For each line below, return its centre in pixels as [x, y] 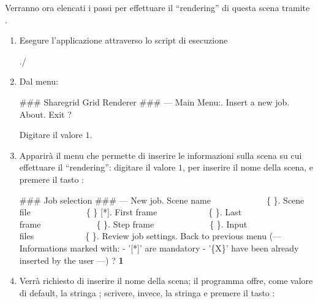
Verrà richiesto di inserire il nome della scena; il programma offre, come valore [166, 281]
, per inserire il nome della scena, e [248, 167]
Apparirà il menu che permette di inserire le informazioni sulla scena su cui [161, 155]
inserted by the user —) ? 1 [71, 260]
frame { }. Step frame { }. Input [133, 224]
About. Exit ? [45, 114]
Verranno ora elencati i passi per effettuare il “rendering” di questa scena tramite [157, 7]
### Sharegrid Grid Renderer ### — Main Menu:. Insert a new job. [154, 102]
